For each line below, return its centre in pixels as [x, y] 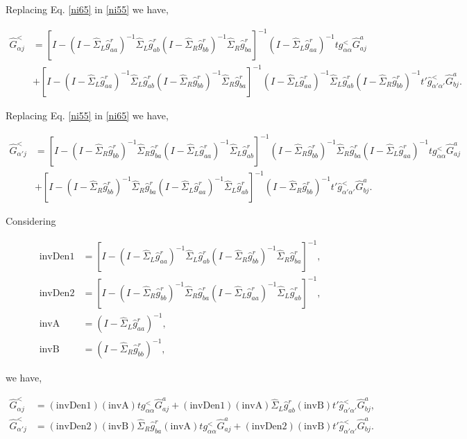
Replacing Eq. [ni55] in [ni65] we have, [87, 115]
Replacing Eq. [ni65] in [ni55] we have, [87, 9]
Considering [31, 221]
